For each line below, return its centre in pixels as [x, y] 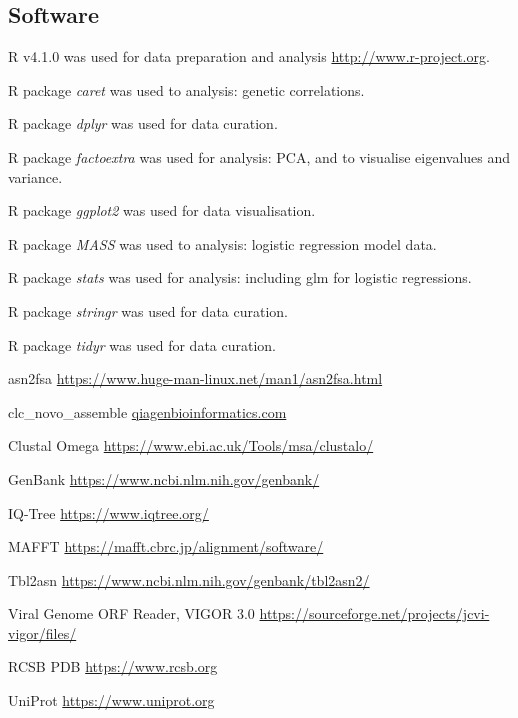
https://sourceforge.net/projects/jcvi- [374, 613]
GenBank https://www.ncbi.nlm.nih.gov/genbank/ [164, 478]
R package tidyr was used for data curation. [142, 344]
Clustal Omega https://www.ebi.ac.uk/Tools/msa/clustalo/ [191, 445]
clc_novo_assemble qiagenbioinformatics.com [147, 411]
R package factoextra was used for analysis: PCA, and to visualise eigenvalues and [259, 156]
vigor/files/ [42, 632]
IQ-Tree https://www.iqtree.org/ [108, 512]
